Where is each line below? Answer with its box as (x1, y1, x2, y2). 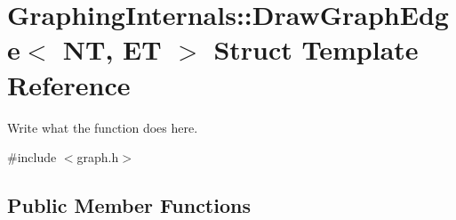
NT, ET (62, 31, 162, 68)
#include (7, 148, 57, 167)
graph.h (76, 148, 119, 167)
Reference (7, 66, 131, 102)
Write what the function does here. (7, 118, 198, 136)
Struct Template (213, 31, 419, 68)
